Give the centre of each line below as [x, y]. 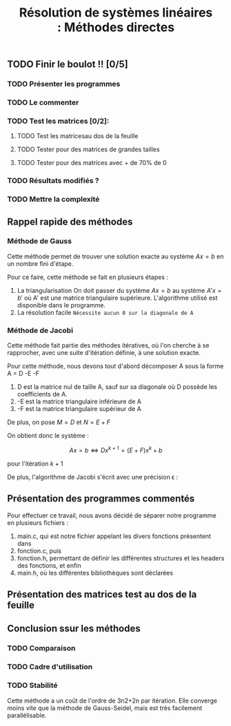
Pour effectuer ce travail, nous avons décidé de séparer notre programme [112, 515]
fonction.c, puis [39, 551]
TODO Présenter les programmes [64, 84]
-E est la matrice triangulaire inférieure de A [79, 401]
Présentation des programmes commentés [101, 499]
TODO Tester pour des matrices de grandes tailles [88, 149]
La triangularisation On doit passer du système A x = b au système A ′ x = [119, 290]
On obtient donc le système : [48, 436]
